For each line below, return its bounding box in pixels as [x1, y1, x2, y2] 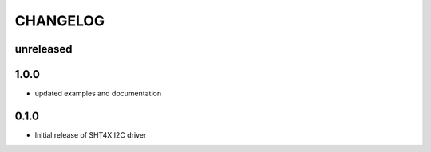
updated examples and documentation [34, 88, 162, 99]
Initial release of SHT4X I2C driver [34, 130, 147, 139]
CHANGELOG [14, 12, 105, 29]
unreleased [14, 42, 73, 56]
